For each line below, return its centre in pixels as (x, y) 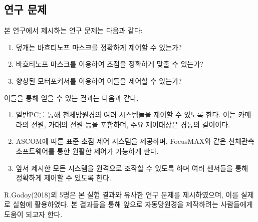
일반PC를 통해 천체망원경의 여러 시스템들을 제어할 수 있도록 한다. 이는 (126, 115)
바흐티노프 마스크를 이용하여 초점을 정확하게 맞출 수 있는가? (109, 64)
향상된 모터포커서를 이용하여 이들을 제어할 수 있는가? (99, 80)
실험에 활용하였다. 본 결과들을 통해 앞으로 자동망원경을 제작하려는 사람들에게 (133, 204)
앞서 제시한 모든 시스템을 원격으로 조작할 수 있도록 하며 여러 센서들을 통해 (132, 168)
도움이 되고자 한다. (33, 214)
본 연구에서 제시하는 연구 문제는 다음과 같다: (73, 30)
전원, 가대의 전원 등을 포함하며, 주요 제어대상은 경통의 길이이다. (131, 124)
